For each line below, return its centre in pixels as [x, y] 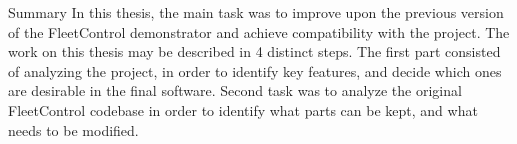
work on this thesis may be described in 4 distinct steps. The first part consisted [254, 51]
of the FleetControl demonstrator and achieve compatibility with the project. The [259, 31]
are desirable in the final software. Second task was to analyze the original [235, 90]
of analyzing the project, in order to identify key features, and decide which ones [255, 70]
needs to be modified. [73, 129]
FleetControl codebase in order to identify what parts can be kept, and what [243, 109]
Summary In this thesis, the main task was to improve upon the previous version [256, 12]
